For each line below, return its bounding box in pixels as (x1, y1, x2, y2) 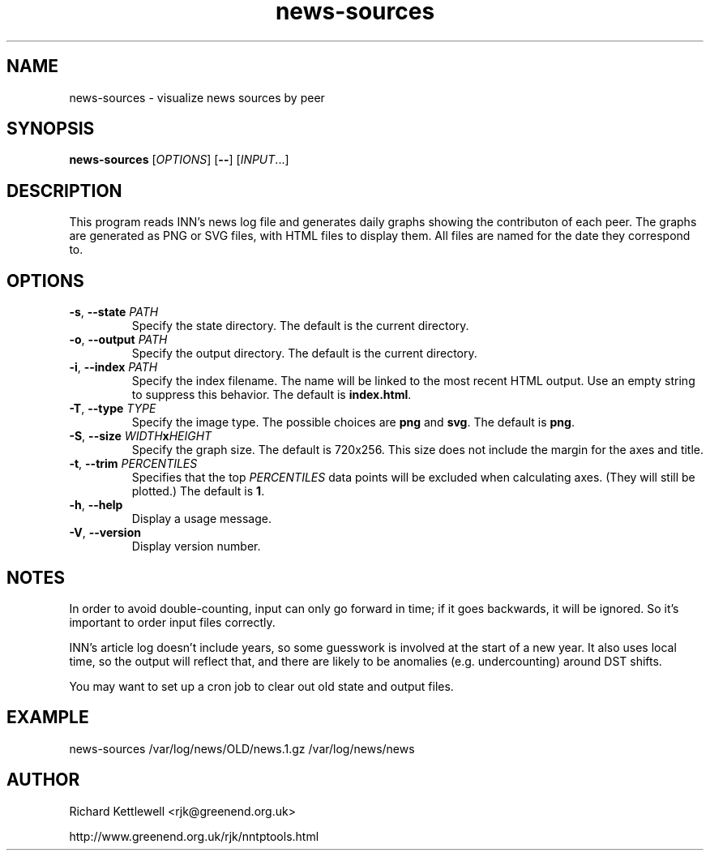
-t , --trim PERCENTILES (69, 456, 198, 471)
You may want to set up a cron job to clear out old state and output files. (69, 679, 454, 693)
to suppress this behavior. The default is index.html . (131, 388, 412, 402)
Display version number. (131, 539, 261, 554)
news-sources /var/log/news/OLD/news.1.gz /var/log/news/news (69, 741, 415, 756)
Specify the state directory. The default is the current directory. (131, 319, 469, 333)
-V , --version (69, 525, 141, 540)
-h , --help (69, 498, 123, 512)
